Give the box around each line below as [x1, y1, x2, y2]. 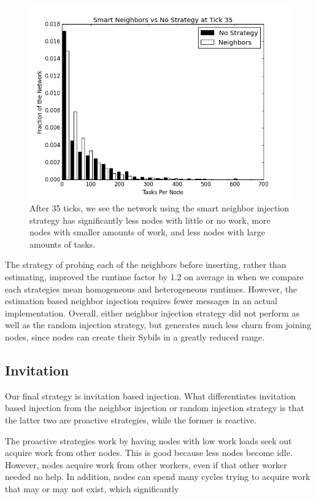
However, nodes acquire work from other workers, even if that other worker [5, 458, 287, 471]
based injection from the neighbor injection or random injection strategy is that [5, 401, 304, 414]
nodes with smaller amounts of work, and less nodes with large [29, 226, 266, 238]
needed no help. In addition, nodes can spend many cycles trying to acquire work [5, 470, 310, 483]
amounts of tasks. [29, 237, 96, 250]
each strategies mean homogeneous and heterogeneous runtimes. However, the [5, 282, 298, 295]
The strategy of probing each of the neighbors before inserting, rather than [5, 258, 287, 271]
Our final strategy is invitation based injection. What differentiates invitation [5, 389, 296, 402]
